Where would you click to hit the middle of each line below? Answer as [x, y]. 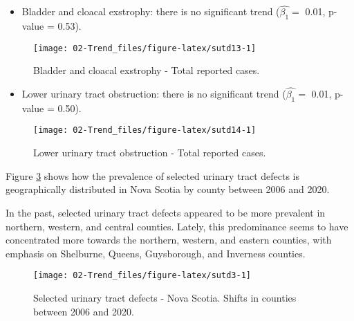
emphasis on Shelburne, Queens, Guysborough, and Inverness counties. [156, 253]
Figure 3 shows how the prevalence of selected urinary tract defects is [152, 175]
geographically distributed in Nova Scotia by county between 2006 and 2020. [168, 189]
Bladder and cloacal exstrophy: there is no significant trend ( [151, 11]
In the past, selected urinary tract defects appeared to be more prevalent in [166, 212]
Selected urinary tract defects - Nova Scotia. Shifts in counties [165, 297]
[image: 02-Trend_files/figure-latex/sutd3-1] [142, 276]
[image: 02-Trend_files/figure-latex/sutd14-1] [145, 130]
